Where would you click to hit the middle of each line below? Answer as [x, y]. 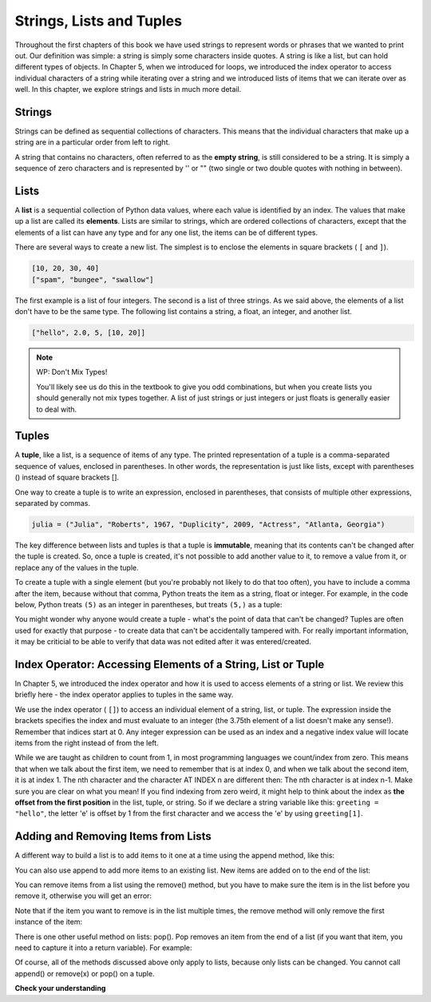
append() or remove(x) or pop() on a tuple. [85, 973]
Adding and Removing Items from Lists [113, 836]
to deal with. [57, 409]
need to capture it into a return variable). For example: [103, 948]
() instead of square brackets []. [67, 477]
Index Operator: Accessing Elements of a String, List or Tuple [170, 664]
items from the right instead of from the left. [87, 742]
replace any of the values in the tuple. [77, 567]
